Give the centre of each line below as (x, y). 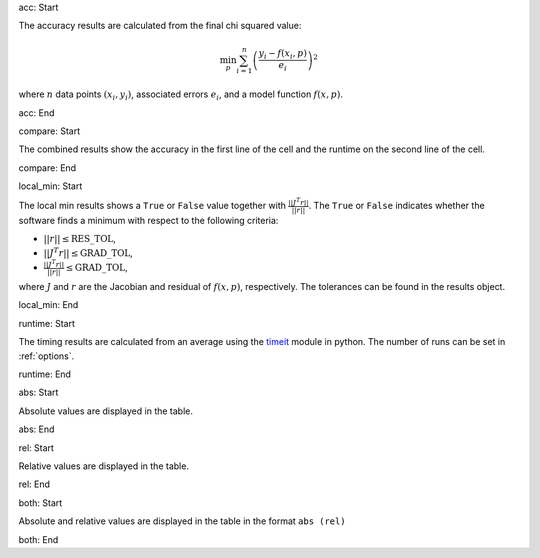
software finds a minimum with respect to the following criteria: (148, 220)
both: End (38, 539)
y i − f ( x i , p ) (282, 55)
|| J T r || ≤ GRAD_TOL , (88, 252)
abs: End (36, 429)
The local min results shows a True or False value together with (152, 205)
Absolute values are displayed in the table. (106, 411)
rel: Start (36, 447)
